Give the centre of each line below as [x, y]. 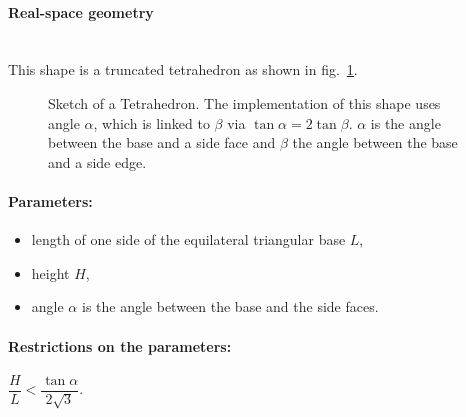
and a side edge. [97, 161]
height [50, 272]
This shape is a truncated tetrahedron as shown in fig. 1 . [183, 69]
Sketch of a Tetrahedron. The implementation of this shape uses [244, 102]
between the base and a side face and [162, 142]
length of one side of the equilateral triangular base [188, 239]
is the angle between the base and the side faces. [230, 306]
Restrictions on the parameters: [120, 345]
